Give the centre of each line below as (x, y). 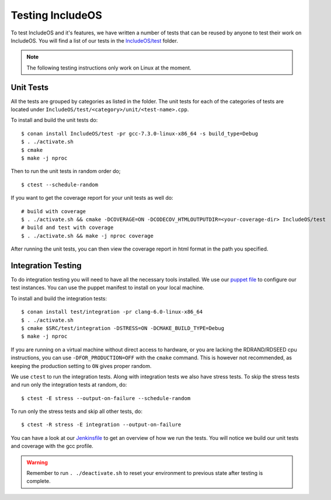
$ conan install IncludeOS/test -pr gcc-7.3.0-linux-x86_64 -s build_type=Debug (140, 133)
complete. (39, 481)
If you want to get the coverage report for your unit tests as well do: (92, 198)
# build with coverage (54, 211)
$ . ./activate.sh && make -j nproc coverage (88, 236)
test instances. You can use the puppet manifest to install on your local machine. (107, 288)
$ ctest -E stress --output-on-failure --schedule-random (106, 398)
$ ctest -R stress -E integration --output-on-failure (101, 425)
